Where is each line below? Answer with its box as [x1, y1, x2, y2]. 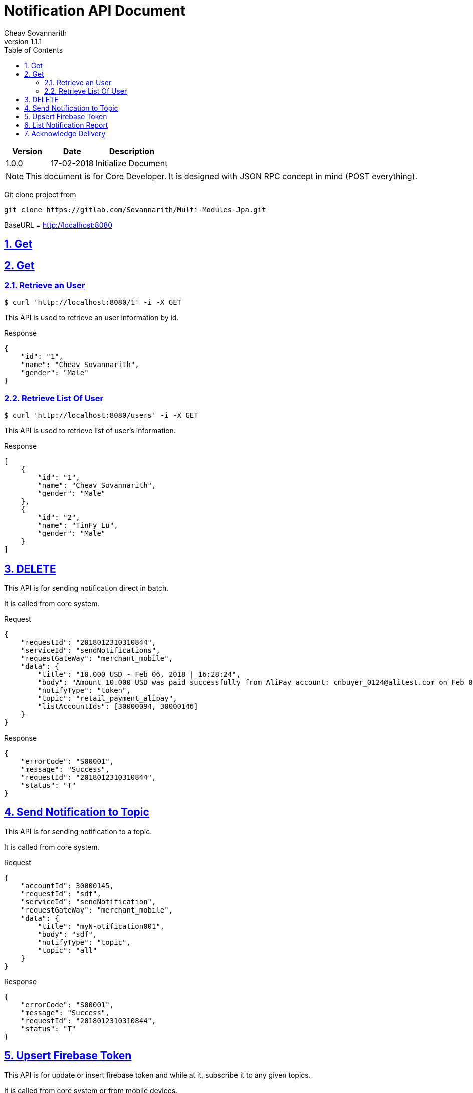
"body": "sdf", [38, 930, 97, 938]
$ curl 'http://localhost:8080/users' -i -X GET [4, 411, 198, 420]
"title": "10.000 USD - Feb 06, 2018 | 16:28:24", [38, 670, 241, 678]
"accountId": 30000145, [21, 881, 114, 890]
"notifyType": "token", [38, 686, 131, 694]
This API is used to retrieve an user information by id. [4, 313, 179, 322]
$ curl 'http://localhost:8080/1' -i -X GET [4, 298, 182, 307]
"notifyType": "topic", [38, 938, 131, 946]
